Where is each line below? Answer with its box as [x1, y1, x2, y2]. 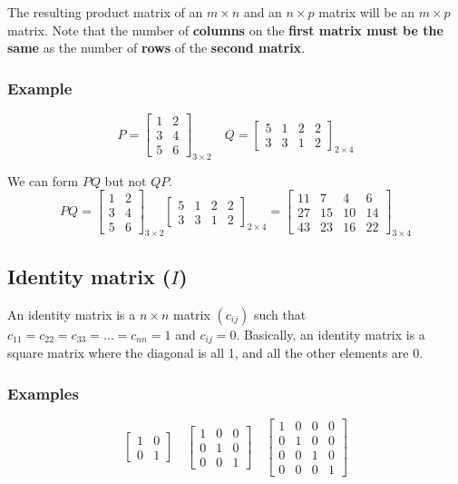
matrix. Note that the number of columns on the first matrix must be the [7, 20, 443, 39]
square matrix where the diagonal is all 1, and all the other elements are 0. [7, 343, 424, 362]
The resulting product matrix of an [7, 3, 203, 21]
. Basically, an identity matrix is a [236, 324, 425, 343]
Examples [7, 381, 79, 404]
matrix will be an [318, 3, 415, 21]
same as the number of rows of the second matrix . [7, 38, 306, 57]
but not [104, 171, 147, 190]
